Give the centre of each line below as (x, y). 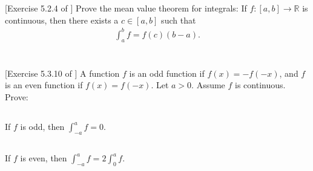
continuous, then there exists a (62, 20)
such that (179, 20)
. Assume (208, 85)
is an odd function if (167, 73)
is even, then (44, 158)
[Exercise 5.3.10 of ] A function (62, 73)
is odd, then (42, 127)
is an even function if (44, 85)
